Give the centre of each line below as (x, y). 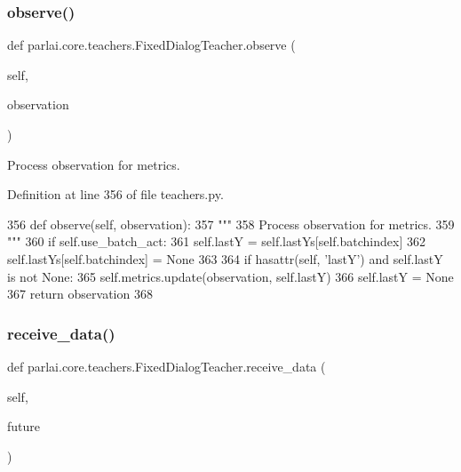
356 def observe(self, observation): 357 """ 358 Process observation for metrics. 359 (231, 224)
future (24, 426)
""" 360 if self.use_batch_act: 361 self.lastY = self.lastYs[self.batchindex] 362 (216, 241)
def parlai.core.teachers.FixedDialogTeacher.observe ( (151, 45)
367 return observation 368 (80, 294)
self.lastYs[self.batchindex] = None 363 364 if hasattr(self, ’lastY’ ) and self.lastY (225, 258)
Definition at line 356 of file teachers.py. (115, 194)
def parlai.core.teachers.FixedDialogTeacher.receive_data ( (167, 366)
